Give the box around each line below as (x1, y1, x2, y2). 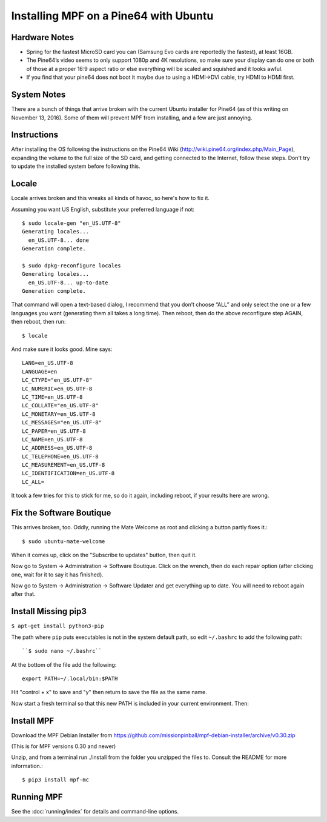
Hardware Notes (11, 32, 74, 42)
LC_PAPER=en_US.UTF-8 (22, 427, 86, 435)
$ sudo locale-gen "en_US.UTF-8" (22, 219, 121, 227)
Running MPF (11, 792, 63, 803)
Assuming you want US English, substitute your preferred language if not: (11, 206, 195, 213)
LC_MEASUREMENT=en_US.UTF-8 (22, 461, 105, 469)
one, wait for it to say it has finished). (11, 570, 104, 578)
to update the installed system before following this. (11, 162, 140, 170)
